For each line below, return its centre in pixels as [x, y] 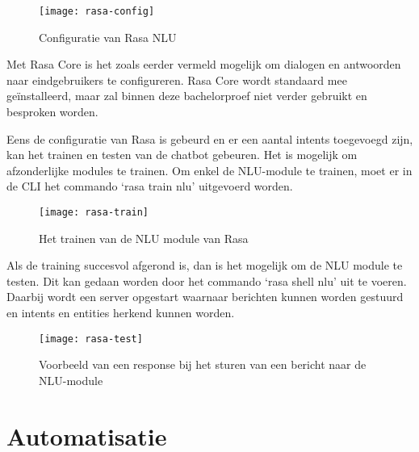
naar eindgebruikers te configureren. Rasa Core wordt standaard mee [177, 80]
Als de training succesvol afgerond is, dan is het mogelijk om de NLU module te [205, 265]
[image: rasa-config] [97, 11]
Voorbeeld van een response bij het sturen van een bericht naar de [203, 364]
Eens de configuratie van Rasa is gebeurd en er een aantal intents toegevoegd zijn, [210, 138]
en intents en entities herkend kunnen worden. [121, 313]
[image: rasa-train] [94, 212]
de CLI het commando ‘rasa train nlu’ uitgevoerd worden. [150, 186]
